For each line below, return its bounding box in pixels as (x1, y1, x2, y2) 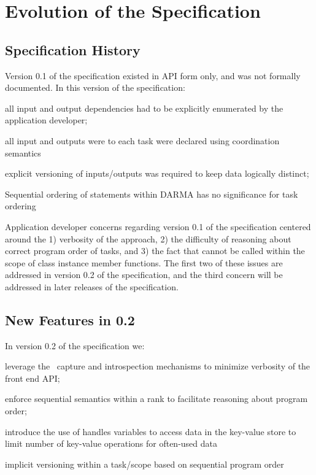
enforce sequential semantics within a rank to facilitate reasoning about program (5, 392, 308, 405)
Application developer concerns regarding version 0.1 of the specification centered (5, 220, 311, 233)
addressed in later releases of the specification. (5, 280, 179, 293)
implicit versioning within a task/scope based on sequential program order (5, 457, 284, 470)
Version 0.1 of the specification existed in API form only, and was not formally (5, 69, 301, 82)
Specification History (5, 40, 141, 59)
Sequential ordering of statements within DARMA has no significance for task (5, 187, 298, 200)
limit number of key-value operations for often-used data (5, 437, 218, 450)
